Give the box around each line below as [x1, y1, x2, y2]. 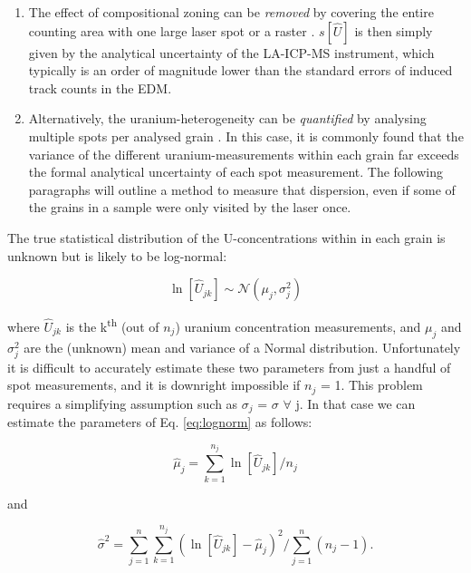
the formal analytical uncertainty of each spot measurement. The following [28, 162, 444, 181]
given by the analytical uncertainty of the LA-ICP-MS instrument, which [28, 43, 435, 62]
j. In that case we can [295, 393, 416, 413]
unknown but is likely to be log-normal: [7, 246, 227, 265]
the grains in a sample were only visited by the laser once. [28, 198, 351, 217]
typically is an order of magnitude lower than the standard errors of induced [28, 61, 453, 80]
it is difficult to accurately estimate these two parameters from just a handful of [7, 357, 451, 376]
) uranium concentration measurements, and [175, 316, 421, 335]
